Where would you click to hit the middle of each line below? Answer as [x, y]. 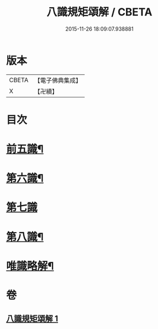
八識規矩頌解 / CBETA [99, 12]
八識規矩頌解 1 [32, 319]
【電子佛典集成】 [58, 80]
